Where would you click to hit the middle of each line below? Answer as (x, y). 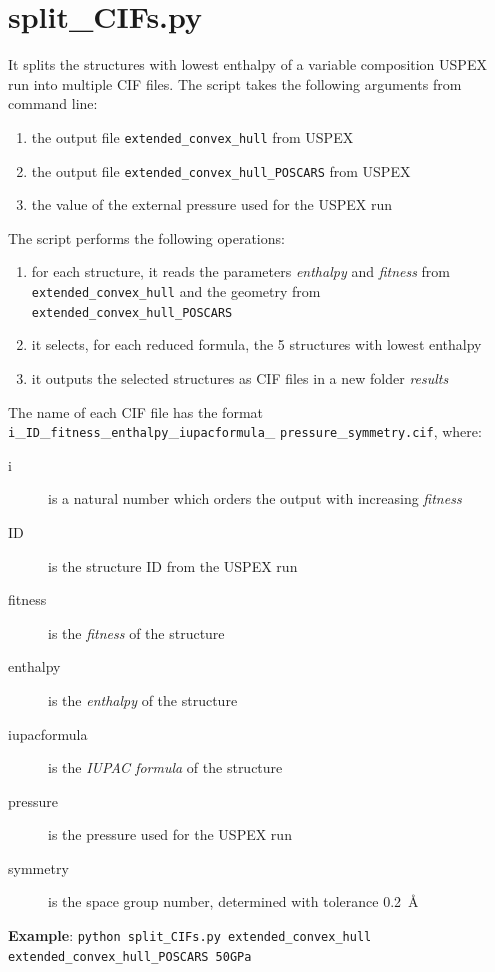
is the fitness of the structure (136, 632)
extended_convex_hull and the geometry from (176, 291)
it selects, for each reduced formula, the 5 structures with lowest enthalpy (256, 344)
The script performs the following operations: (146, 237)
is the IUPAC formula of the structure (165, 767)
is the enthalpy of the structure (143, 699)
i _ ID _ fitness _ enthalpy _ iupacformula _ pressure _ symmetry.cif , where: (245, 431)
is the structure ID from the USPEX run (173, 565)
